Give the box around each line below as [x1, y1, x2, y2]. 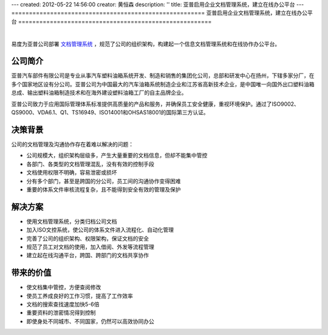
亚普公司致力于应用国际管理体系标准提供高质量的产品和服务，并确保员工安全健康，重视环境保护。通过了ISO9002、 [11, 100, 300, 108]
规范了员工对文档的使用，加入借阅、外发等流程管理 [26, 243, 154, 250]
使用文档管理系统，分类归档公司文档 [26, 218, 117, 225]
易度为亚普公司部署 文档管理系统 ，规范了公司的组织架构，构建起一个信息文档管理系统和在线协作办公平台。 [11, 40, 281, 47]
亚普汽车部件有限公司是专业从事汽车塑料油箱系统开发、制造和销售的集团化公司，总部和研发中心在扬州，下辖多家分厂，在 [11, 72, 315, 79]
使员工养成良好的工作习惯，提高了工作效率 [26, 292, 133, 299]
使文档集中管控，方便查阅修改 [26, 283, 101, 291]
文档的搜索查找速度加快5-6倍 [26, 301, 100, 308]
